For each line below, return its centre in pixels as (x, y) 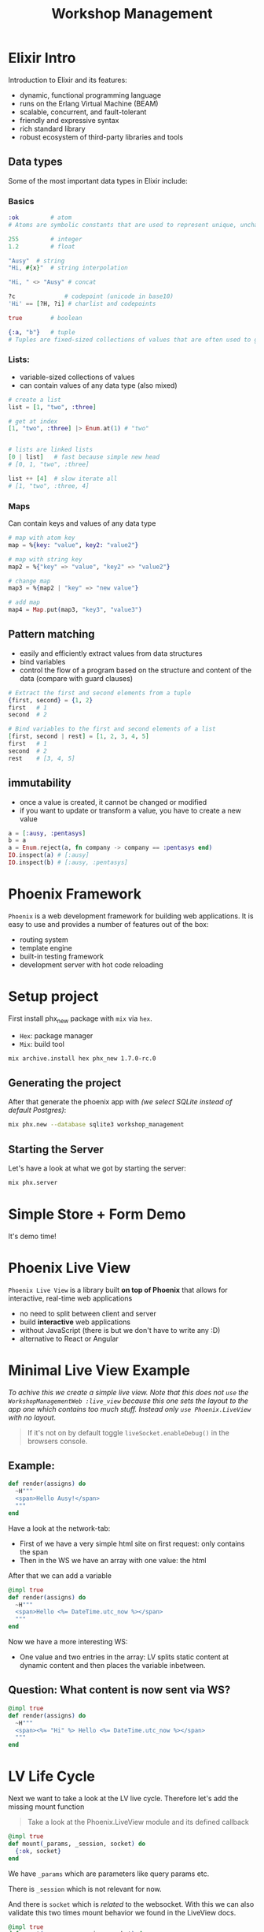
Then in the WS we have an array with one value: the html (113, 1560)
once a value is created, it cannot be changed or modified (113, 802)
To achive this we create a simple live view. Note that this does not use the (128, 1392)
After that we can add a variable (60, 1575)
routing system (44, 940)
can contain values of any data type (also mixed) (99, 385)
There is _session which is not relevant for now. (85, 1889)
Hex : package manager (56, 1035)
